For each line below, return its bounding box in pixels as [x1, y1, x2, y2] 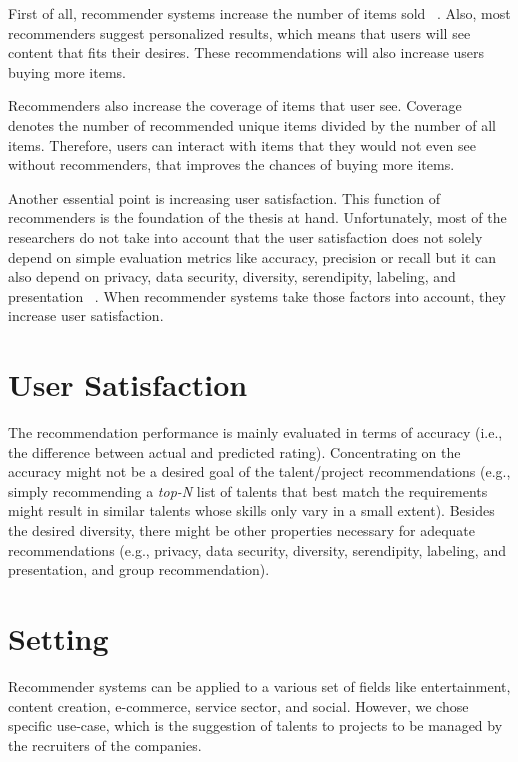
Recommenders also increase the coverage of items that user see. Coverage [8, 95, 462, 116]
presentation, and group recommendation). [8, 559, 270, 580]
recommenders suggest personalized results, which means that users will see [8, 22, 471, 43]
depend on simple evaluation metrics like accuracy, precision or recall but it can [8, 246, 497, 267]
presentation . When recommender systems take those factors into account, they [8, 285, 506, 306]
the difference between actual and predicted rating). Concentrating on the [8, 441, 461, 462]
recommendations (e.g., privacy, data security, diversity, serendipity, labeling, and [8, 539, 506, 560]
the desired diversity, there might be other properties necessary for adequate [8, 520, 475, 540]
